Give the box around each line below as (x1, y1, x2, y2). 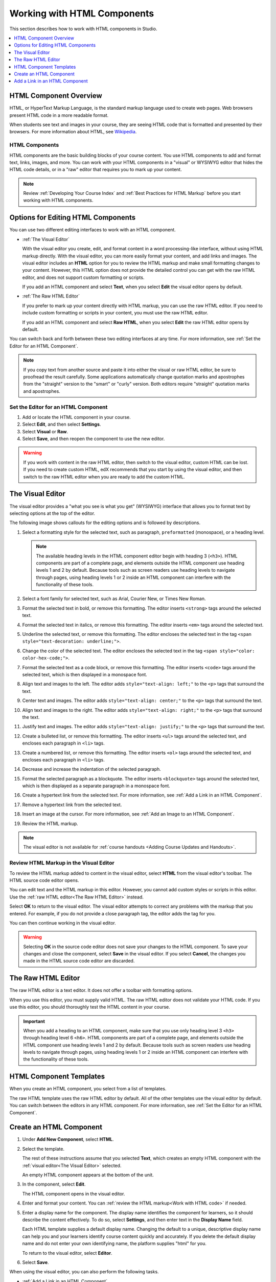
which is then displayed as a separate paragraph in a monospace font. (22, 783, 171, 789)
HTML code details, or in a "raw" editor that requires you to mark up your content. (9, 167, 182, 173)
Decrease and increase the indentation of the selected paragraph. (22, 766, 161, 772)
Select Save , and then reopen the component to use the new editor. (22, 436, 165, 442)
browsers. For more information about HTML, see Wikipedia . (9, 129, 137, 135)
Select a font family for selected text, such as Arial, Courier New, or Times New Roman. (22, 595, 206, 602)
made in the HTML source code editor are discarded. (23, 958, 135, 964)
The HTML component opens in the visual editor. (22, 1190, 125, 1197)
